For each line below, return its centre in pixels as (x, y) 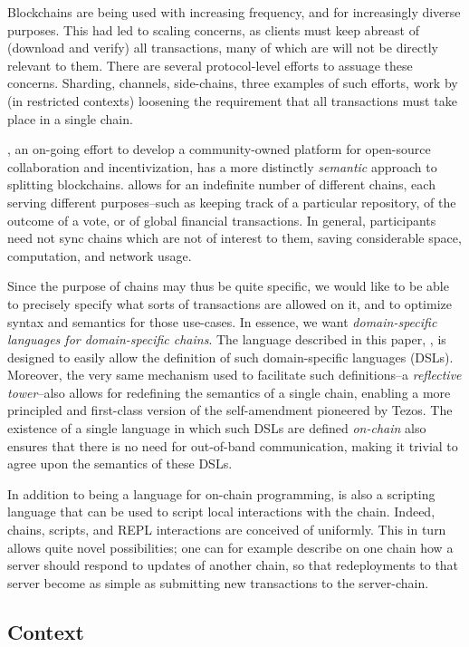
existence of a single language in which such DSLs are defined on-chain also (217, 428)
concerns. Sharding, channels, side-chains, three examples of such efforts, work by (233, 83)
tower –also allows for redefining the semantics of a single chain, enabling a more (229, 392)
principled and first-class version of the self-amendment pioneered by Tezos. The (230, 410)
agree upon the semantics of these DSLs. (120, 464)
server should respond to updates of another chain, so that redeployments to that (233, 565)
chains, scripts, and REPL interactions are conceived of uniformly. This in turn (227, 530)
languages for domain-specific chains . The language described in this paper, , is (227, 339)
